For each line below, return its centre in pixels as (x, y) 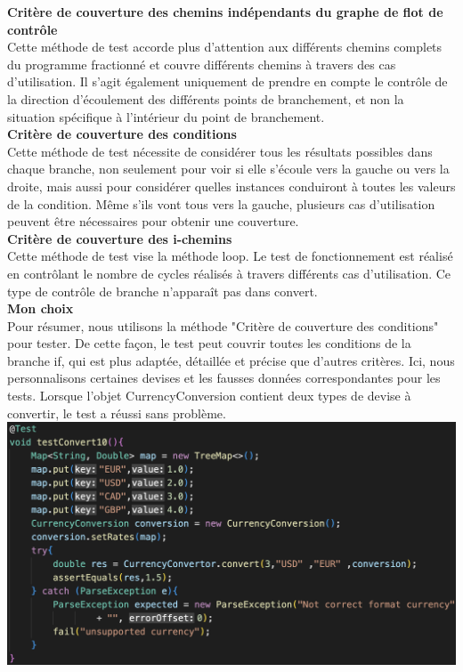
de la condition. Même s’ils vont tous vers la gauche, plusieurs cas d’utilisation (221, 203)
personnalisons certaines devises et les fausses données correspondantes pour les (224, 378)
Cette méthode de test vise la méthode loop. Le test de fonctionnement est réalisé (230, 256)
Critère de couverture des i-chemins (120, 238)
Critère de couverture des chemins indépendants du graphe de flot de (225, 12)
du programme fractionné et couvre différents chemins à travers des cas (202, 64)
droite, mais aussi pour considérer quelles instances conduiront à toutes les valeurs (231, 186)
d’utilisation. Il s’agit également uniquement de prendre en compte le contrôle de (227, 81)
